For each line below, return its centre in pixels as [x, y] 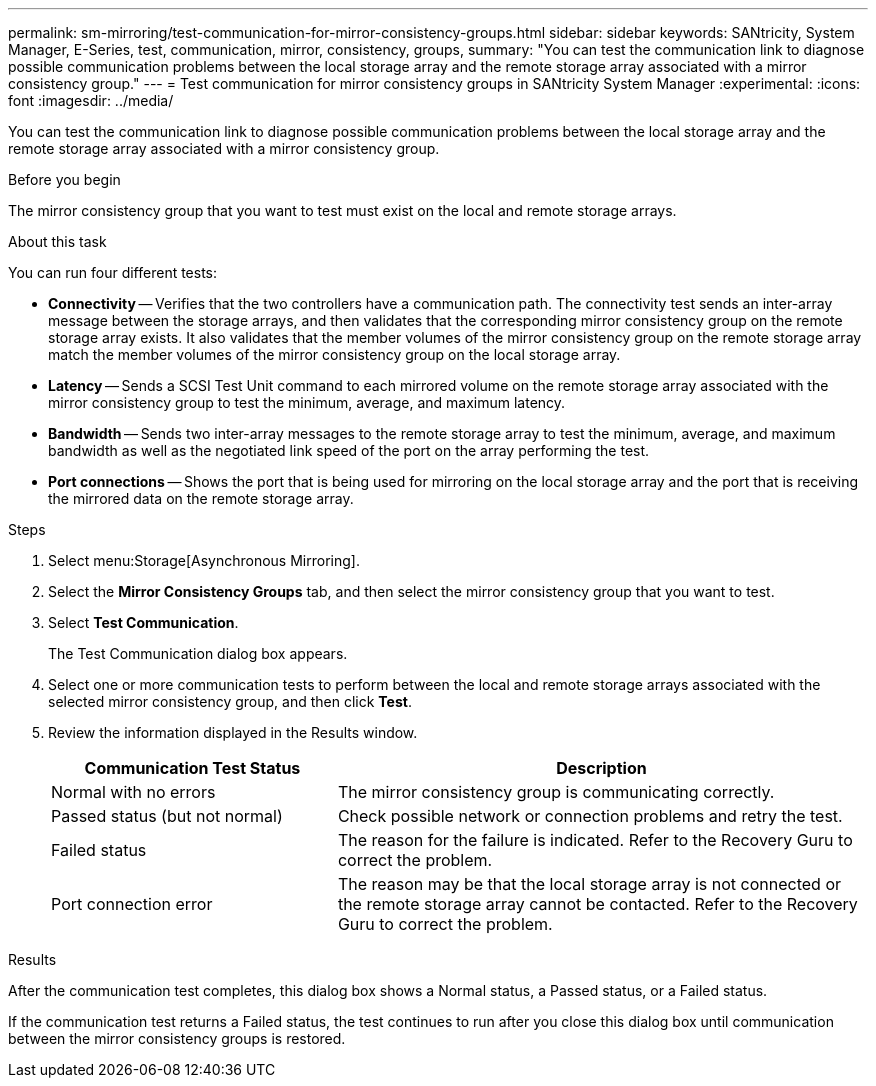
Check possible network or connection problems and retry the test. [590, 816]
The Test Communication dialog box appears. [198, 653]
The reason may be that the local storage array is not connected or [589, 884]
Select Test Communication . [143, 622]
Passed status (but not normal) [167, 816]
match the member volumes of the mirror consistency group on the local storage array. [334, 354]
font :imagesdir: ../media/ [91, 100]
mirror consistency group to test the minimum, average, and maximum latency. [307, 402]
